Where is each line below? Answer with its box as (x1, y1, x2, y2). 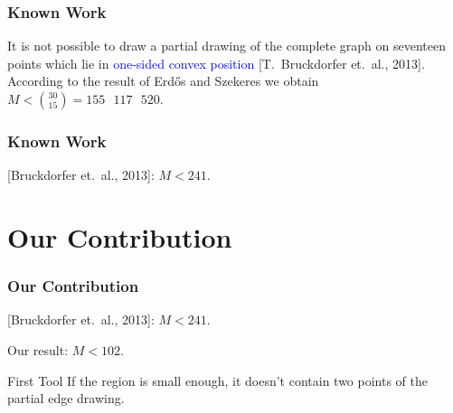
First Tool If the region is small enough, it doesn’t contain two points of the (7, 371, 429, 390)
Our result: (7, 341, 69, 359)
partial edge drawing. (7, 389, 125, 408)
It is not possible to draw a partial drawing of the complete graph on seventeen (7, 36, 447, 55)
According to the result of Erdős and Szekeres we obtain (7, 71, 319, 90)
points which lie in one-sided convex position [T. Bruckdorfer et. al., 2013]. (7, 53, 425, 72)
